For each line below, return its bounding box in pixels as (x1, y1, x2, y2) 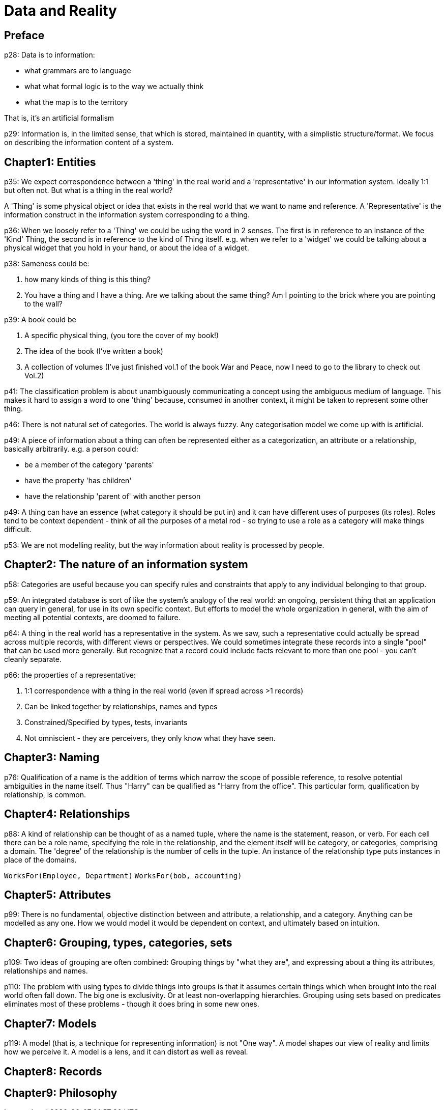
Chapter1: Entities (4, 155, 96, 169)
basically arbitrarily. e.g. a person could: (4, 445, 138, 454)
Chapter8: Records (4, 1065, 102, 1078)
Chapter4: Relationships (4, 808, 130, 821)
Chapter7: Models (4, 1017, 97, 1030)
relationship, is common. (4, 790, 86, 799)
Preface (4, 29, 45, 42)
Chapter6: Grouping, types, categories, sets (4, 936, 232, 949)
